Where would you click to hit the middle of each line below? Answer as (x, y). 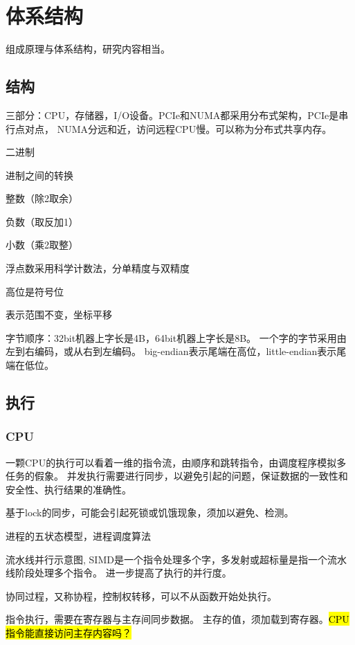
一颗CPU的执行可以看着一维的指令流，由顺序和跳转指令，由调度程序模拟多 (176, 462)
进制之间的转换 (39, 175)
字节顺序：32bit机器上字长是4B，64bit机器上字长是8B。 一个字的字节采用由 (176, 337)
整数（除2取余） (42, 198)
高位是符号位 (35, 291)
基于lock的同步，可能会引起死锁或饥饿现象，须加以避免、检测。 (150, 512)
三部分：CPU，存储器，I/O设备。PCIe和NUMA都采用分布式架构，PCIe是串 (177, 115)
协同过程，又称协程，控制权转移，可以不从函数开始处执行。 (141, 596)
